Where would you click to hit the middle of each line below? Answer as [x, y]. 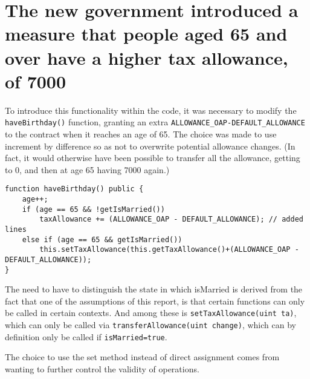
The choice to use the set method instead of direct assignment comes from [142, 357]
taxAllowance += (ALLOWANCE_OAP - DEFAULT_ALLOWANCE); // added [171, 219]
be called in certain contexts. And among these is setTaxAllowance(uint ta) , [151, 313]
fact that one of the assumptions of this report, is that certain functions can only [155, 301]
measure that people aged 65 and [146, 34]
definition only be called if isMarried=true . [86, 336]
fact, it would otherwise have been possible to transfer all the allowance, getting [153, 158]
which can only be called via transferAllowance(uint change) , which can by [150, 325]
